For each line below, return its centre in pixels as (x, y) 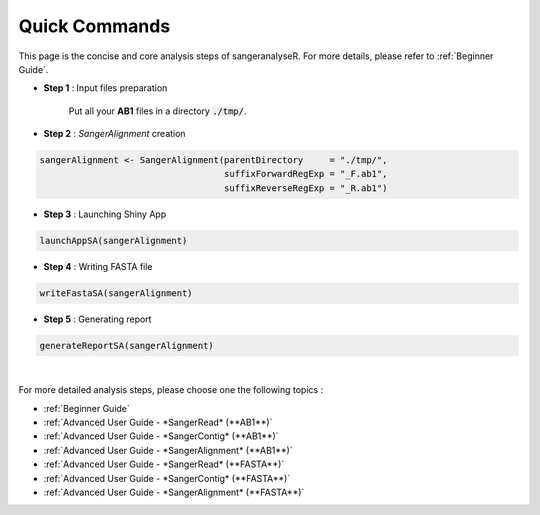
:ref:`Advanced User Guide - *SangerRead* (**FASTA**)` (164, 464)
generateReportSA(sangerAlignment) (126, 345)
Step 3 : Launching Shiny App (105, 214)
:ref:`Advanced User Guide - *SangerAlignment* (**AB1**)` (168, 450)
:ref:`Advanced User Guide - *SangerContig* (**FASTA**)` (167, 478)
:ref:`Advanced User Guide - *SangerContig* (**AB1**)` (161, 436)
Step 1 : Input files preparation (105, 88)
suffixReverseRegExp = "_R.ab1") (305, 188)
